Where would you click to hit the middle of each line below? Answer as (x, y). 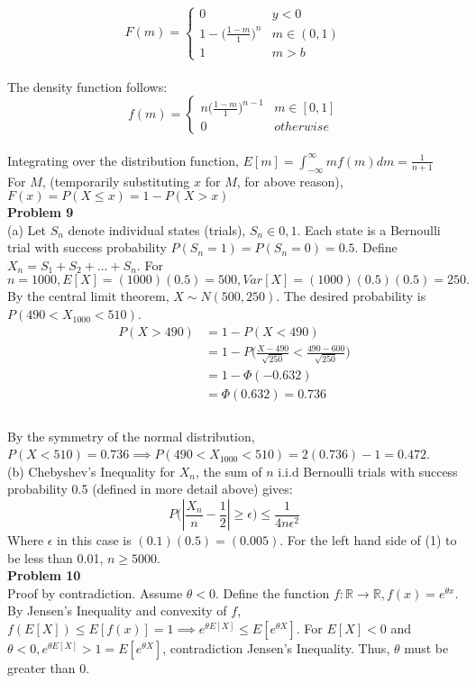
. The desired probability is (351, 296)
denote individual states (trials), (157, 229)
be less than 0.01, (55, 557)
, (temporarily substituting (116, 181)
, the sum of (229, 471)
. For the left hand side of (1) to (368, 540)
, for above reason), (290, 181)
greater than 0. (49, 667)
